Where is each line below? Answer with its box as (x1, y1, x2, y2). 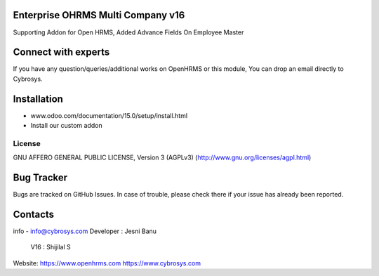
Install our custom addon (30, 121, 102, 130)
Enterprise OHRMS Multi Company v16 (13, 9, 185, 21)
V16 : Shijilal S (30, 243, 71, 251)
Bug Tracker (13, 172, 68, 184)
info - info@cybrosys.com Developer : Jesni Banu (13, 227, 157, 235)
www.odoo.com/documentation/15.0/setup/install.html (30, 111, 188, 119)
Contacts (13, 208, 55, 221)
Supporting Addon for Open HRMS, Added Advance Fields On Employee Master (13, 28, 244, 37)
